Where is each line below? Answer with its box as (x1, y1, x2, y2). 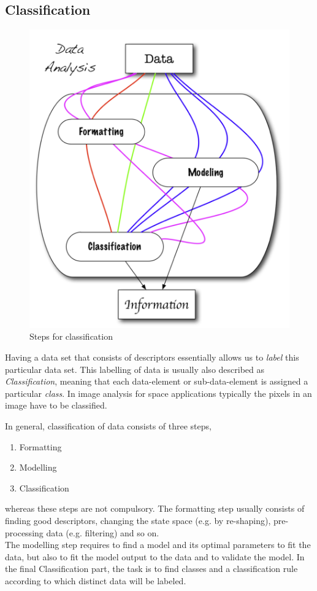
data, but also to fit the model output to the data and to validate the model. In (5, 550, 305, 563)
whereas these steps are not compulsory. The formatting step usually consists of (5, 502, 305, 515)
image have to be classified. (5, 399, 107, 412)
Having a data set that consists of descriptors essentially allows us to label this (5, 351, 299, 364)
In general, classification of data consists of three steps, (5, 420, 212, 432)
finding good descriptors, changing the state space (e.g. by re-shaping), (5, 514, 271, 526)
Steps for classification (29, 330, 113, 343)
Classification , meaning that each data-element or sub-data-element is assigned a (5, 375, 308, 388)
